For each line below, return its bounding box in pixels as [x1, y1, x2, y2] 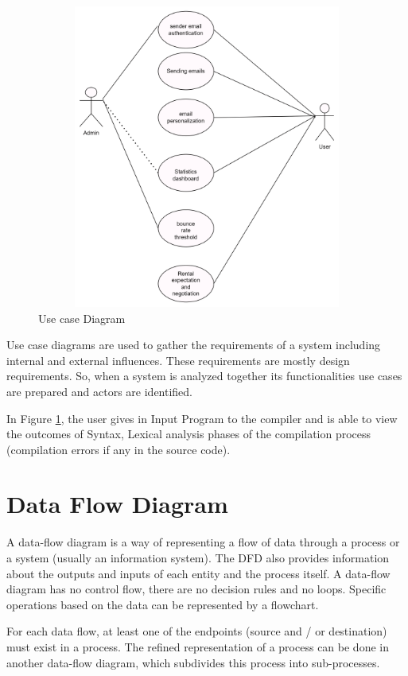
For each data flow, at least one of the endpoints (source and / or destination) [6, 623, 387, 639]
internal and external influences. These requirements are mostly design [6, 352, 350, 368]
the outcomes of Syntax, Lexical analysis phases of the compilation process [6, 425, 371, 442]
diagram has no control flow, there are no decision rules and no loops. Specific [6, 581, 387, 597]
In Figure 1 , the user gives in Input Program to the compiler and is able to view [6, 410, 398, 426]
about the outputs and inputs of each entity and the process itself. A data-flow [6, 565, 391, 581]
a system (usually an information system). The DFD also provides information [6, 550, 390, 565]
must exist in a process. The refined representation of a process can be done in [6, 638, 389, 655]
